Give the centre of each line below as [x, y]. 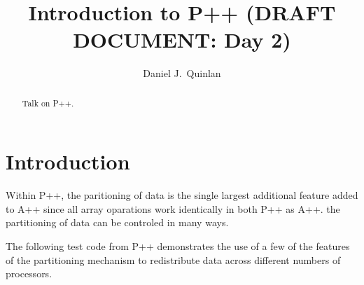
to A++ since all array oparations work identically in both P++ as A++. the [173, 208]
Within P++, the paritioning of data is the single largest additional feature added [182, 195]
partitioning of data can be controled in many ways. [117, 222]
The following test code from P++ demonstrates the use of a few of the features [178, 246]
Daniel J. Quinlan [182, 73]
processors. [29, 273]
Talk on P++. [48, 103]
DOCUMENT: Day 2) [182, 40]
